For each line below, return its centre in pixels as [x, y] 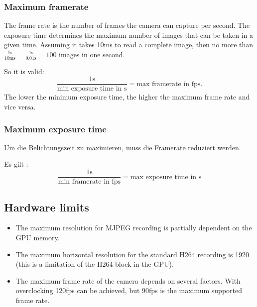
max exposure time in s [166, 177]
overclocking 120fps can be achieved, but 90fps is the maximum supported [129, 290]
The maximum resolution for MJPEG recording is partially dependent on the [134, 228]
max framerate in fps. [170, 84]
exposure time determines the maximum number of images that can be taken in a [129, 35]
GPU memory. [38, 237]
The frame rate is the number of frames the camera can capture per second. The [127, 25]
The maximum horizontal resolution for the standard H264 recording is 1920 [132, 254]
